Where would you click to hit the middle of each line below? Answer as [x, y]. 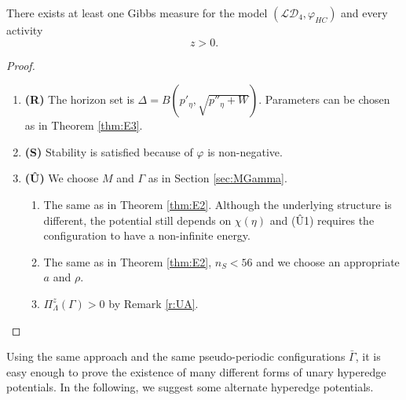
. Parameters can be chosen [324, 99]
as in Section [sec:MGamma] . [218, 178]
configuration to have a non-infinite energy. [147, 235]
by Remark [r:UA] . [154, 303]
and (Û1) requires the [322, 220]
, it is [368, 356]
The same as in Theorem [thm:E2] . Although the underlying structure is [218, 204]
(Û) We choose [62, 178]
